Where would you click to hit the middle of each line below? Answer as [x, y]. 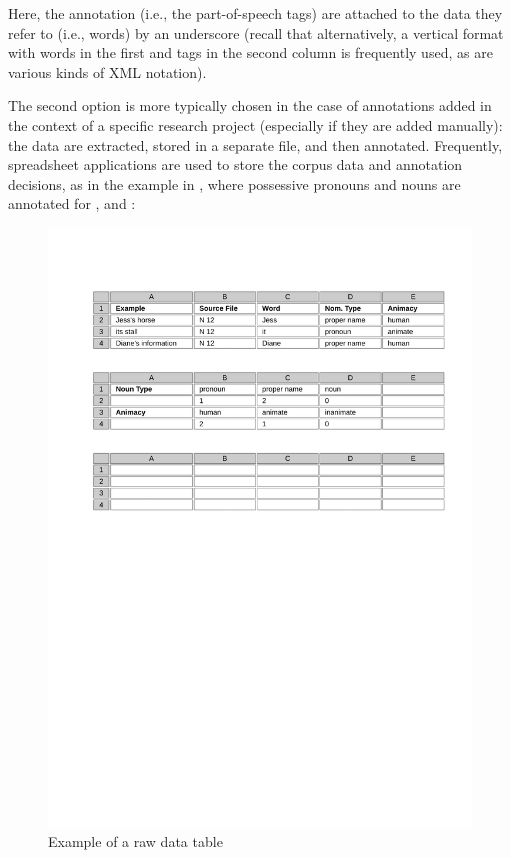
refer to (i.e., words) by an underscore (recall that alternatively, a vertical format [256, 32]
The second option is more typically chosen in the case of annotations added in [250, 105]
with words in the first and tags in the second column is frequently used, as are [250, 52]
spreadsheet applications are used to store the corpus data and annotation [235, 164]
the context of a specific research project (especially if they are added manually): [255, 124]
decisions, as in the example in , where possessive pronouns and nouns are [234, 183]
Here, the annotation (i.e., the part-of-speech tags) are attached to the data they [255, 13]
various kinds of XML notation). [107, 71]
